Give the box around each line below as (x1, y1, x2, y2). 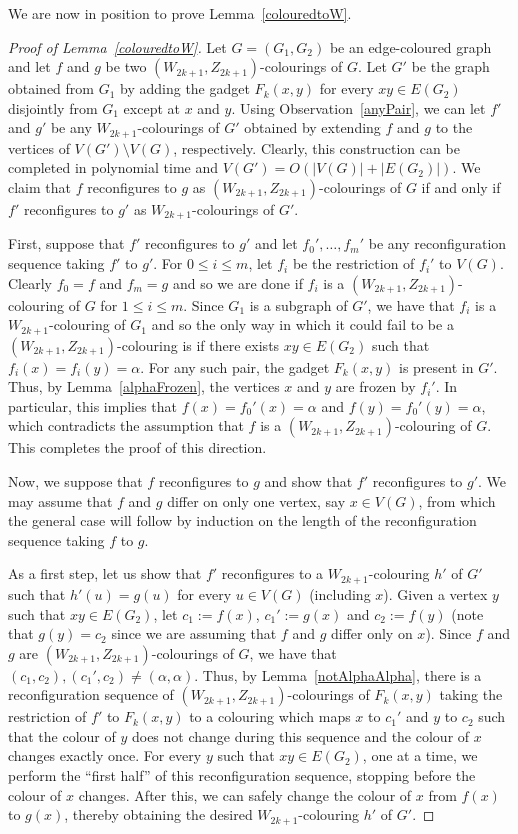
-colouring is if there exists (117, 334, 280, 355)
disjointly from (8, 97, 98, 118)
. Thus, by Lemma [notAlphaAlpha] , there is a (194, 664, 482, 685)
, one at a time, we (362, 745, 478, 766)
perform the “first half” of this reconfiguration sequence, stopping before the (8, 765, 476, 786)
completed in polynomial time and (8, 157, 219, 178)
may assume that (8, 490, 113, 511)
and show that (264, 471, 353, 492)
